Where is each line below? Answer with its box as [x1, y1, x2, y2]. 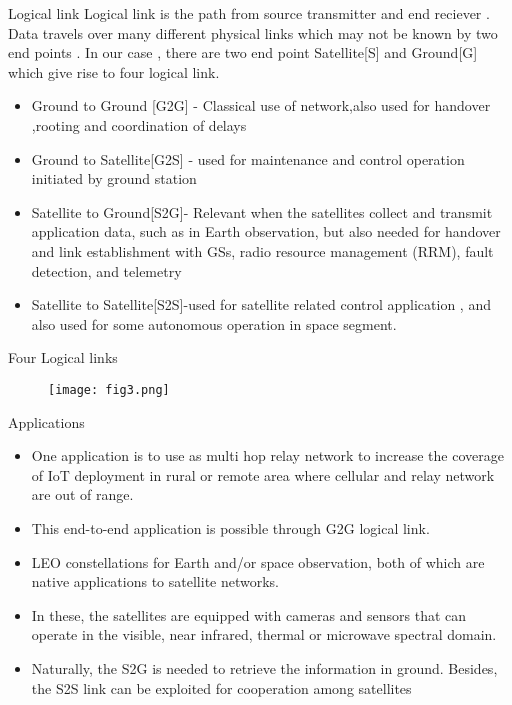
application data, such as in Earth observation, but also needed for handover [31, 221, 501, 242]
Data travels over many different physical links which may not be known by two [8, 22, 498, 43]
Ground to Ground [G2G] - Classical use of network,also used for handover [31, 95, 491, 116]
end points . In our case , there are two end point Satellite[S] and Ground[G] [8, 42, 478, 63]
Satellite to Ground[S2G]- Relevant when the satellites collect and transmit [31, 201, 493, 222]
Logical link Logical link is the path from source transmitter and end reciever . [8, 3, 490, 23]
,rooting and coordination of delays [31, 114, 247, 135]
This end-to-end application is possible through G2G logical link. [31, 517, 430, 538]
